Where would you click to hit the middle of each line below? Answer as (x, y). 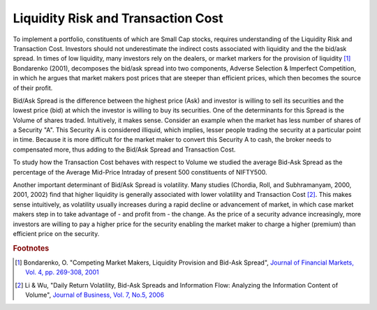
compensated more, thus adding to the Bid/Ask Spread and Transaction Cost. (124, 149)
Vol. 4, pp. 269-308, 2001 (62, 272)
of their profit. (33, 88)
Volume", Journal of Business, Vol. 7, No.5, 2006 (95, 295)
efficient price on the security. (56, 233)
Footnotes (31, 248)
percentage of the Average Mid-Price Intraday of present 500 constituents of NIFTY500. (140, 172)
